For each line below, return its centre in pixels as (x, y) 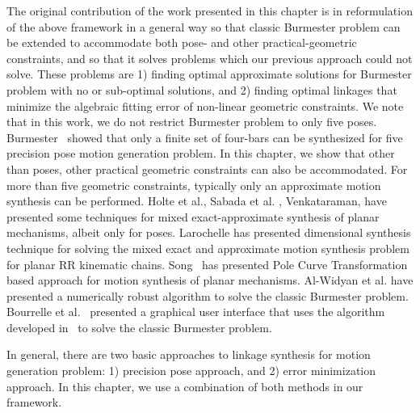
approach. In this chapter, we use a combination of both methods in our (185, 386)
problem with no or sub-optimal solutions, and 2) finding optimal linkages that (202, 89)
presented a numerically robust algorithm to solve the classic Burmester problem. (208, 295)
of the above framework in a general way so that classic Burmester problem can (204, 26)
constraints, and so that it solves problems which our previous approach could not (210, 58)
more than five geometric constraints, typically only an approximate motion (194, 185)
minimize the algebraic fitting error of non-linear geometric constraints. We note (205, 105)
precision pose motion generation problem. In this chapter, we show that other (201, 153)
